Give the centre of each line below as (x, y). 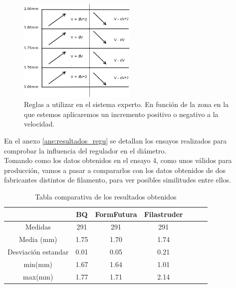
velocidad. (39, 124)
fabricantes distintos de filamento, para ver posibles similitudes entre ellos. (118, 180)
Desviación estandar (38, 252)
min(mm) (38, 264)
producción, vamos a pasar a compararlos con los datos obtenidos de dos (115, 170)
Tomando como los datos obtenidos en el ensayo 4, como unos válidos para (118, 160)
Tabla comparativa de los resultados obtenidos (106, 196)
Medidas (38, 227)
